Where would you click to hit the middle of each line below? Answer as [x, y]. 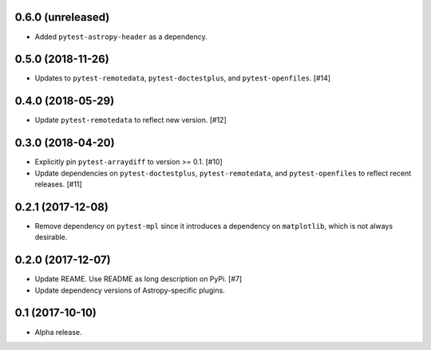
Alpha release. [59, 332]
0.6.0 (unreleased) [62, 17]
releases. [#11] [59, 184]
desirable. [51, 237]
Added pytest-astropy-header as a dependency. [121, 37]
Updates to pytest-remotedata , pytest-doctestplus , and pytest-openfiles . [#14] [183, 78]
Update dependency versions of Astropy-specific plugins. [130, 290]
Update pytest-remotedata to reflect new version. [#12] [130, 120]
